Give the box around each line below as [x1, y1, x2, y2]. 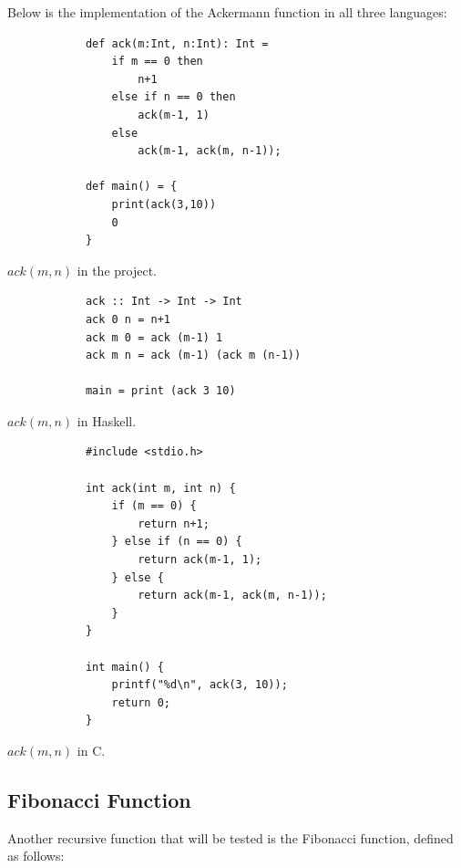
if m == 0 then [111, 55, 203, 68]
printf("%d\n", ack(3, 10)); [111, 678, 288, 692]
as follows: [7, 846, 65, 865]
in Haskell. [77, 411, 137, 430]
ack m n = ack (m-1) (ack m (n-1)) [85, 349, 302, 362]
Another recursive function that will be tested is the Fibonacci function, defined [7, 828, 454, 847]
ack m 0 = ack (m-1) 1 [85, 330, 223, 344]
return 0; [111, 695, 170, 709]
